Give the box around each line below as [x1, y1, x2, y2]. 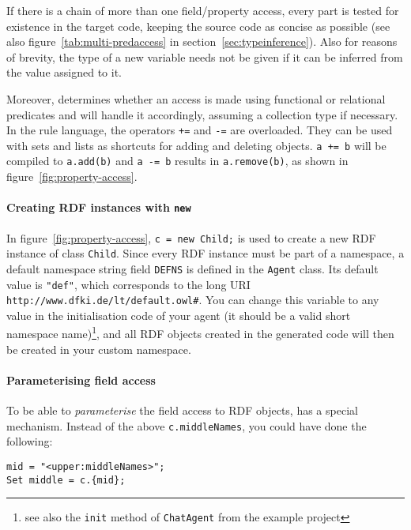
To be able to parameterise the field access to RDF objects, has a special [6, 402, 358, 419]
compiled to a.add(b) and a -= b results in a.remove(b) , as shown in [6, 152, 349, 169]
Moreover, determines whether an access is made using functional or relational [6, 90, 386, 107]
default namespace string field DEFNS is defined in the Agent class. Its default [6, 260, 379, 276]
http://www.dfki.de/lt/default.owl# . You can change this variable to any [6, 291, 379, 308]
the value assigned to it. [6, 64, 122, 81]
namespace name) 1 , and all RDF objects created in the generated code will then [6, 323, 394, 342]
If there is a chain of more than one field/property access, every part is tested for [6, 2, 399, 18]
